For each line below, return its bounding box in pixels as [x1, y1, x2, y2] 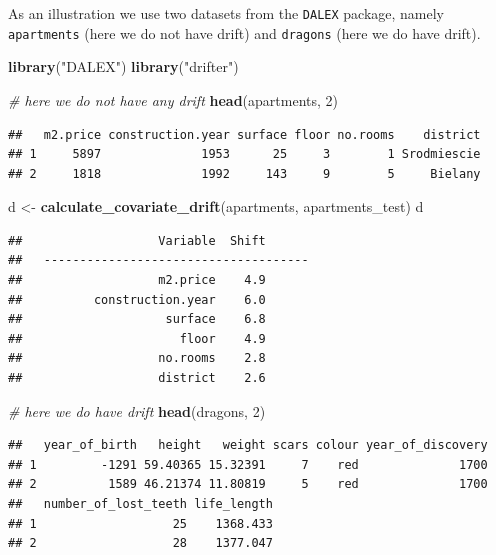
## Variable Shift [8, 233, 266, 248]
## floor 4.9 [8, 331, 266, 346]
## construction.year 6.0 [8, 292, 266, 307]
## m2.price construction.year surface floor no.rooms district [8, 127, 481, 142]
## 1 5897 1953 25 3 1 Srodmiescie [8, 147, 481, 162]
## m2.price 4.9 [8, 273, 266, 288]
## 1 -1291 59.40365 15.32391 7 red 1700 [8, 457, 488, 472]
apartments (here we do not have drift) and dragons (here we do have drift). [8, 22, 481, 43]
